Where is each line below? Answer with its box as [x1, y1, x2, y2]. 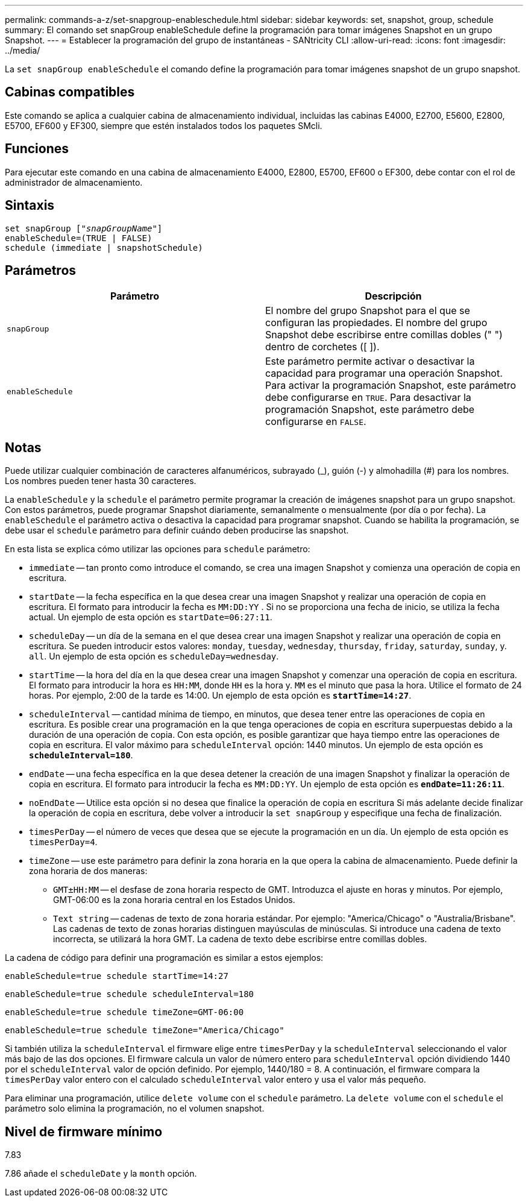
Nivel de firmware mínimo [5, 1124, 163, 1139]
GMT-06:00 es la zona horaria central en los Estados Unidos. [53, 895, 295, 905]
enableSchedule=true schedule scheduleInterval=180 [5, 989, 254, 999]
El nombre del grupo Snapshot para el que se [265, 304, 470, 317]
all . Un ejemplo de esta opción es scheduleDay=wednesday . [29, 651, 279, 662]
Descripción [365, 290, 422, 303]
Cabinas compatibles [5, 84, 135, 100]
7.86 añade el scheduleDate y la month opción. [5, 1168, 197, 1179]
